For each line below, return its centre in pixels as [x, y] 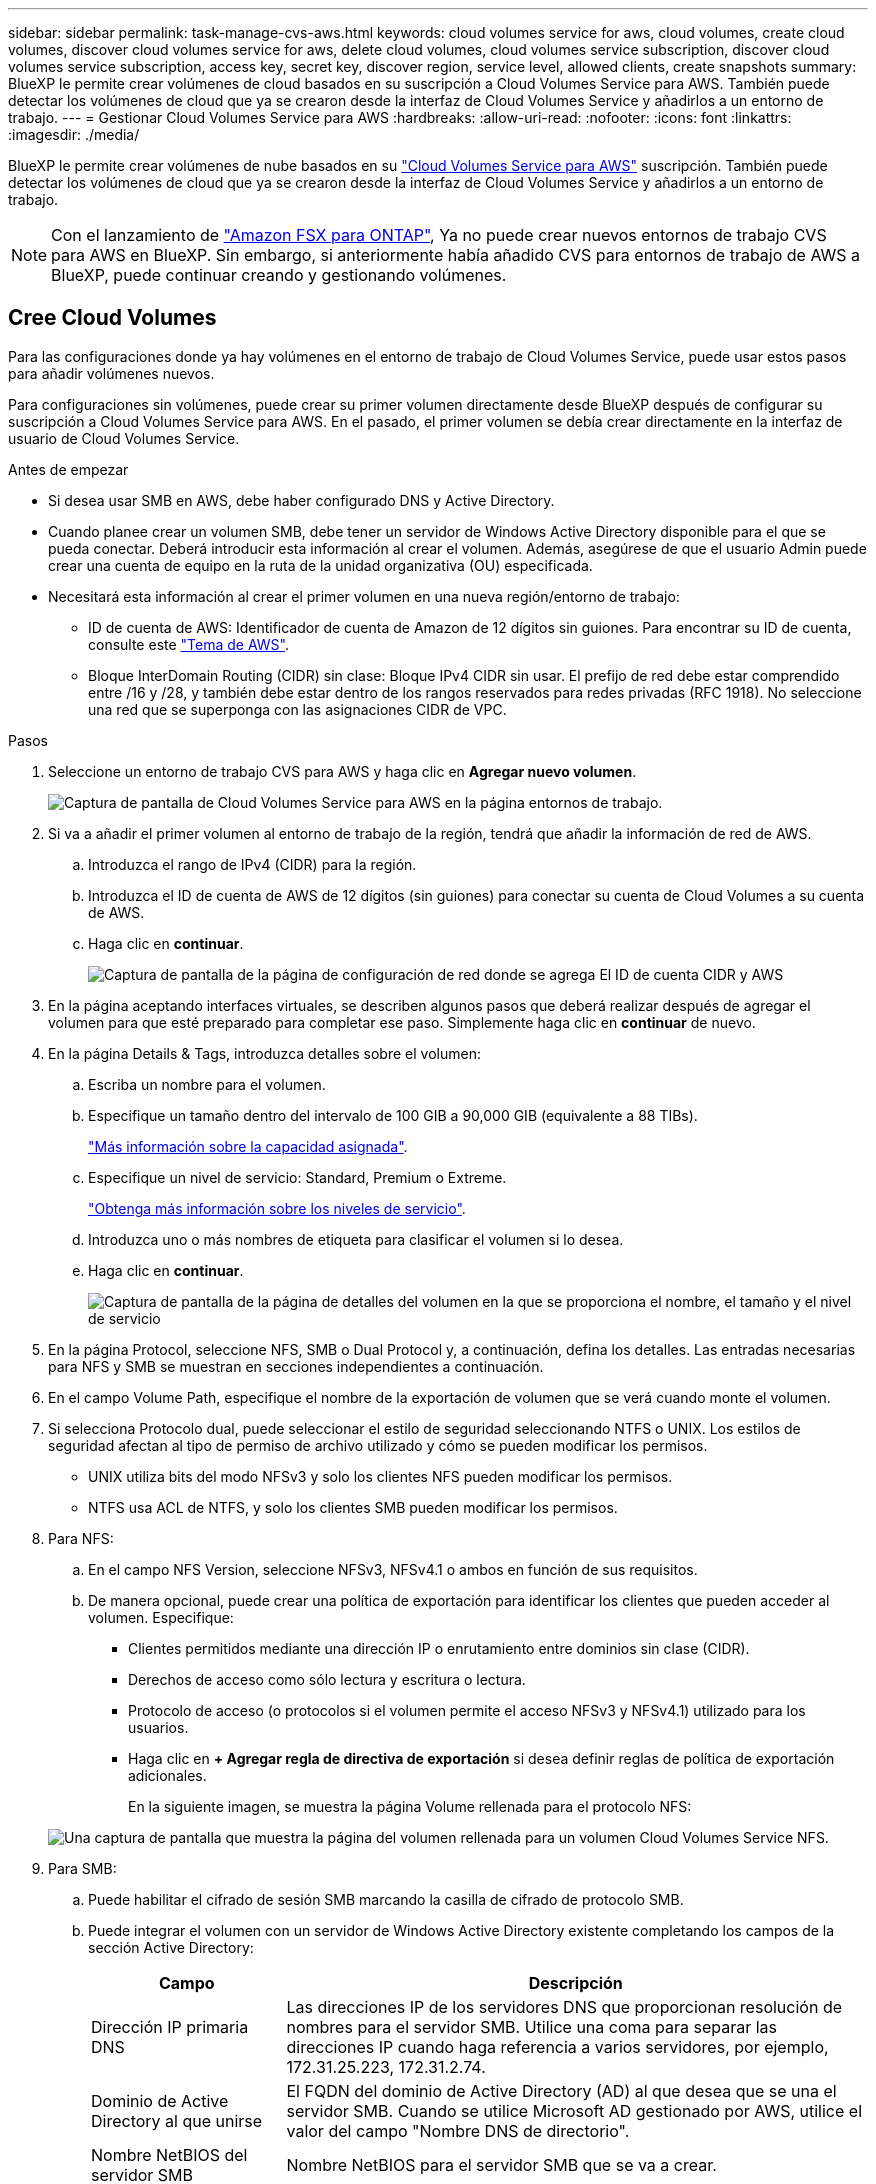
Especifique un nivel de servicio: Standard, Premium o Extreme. [297, 1177]
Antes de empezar [68, 469]
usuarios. [158, 1727]
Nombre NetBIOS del [169, 2154]
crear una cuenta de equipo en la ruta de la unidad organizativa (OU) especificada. [320, 565]
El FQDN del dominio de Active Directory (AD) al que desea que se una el [561, 2090]
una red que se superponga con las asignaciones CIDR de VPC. [297, 709]
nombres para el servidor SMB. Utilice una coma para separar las [532, 2026]
